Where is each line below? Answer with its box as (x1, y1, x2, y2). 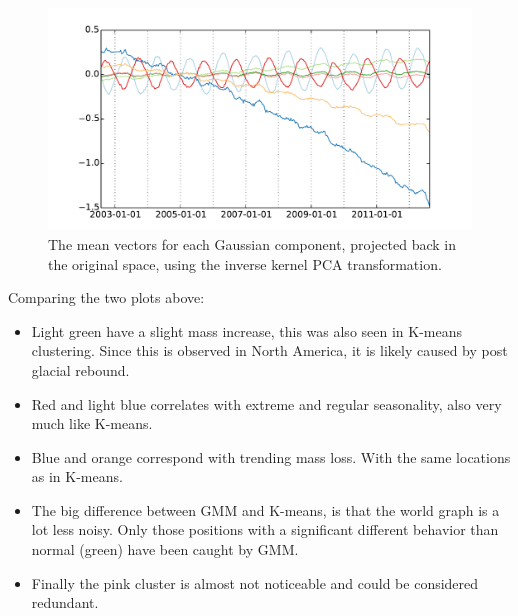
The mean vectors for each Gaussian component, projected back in (48, 233, 456, 254)
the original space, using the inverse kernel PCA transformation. (48, 253, 442, 274)
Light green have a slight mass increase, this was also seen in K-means (31, 320, 463, 341)
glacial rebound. (31, 359, 130, 380)
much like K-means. (31, 413, 153, 434)
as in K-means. (31, 466, 123, 487)
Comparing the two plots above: (8, 287, 205, 308)
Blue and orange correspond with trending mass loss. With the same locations (31, 446, 511, 467)
